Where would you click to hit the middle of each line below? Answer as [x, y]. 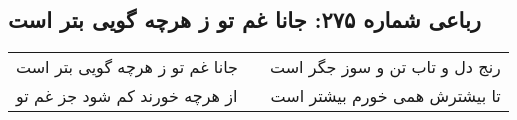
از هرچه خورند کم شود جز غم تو [127, 96]
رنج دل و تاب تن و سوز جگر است [385, 67]
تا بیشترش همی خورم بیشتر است [385, 96]
